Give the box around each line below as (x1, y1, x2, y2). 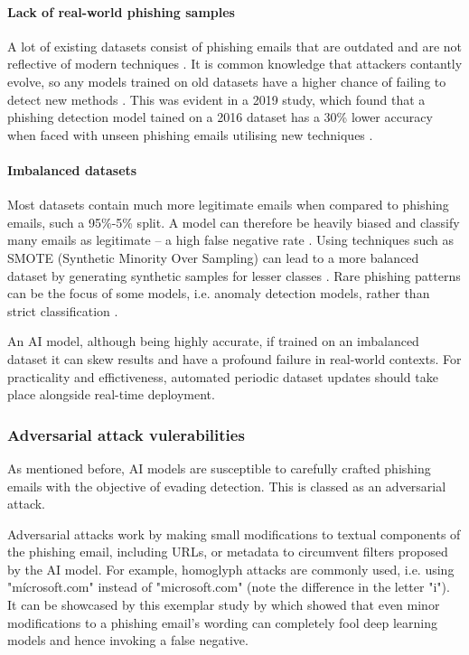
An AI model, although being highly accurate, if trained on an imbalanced (7, 332, 419, 351)
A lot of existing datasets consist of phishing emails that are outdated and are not (7, 36, 463, 55)
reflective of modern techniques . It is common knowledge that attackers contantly (7, 54, 463, 73)
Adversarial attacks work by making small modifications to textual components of (7, 524, 461, 543)
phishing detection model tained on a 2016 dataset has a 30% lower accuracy (7, 108, 433, 126)
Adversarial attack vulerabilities (7, 423, 245, 445)
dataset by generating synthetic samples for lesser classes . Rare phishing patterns (7, 266, 461, 285)
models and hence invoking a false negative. (7, 631, 249, 650)
